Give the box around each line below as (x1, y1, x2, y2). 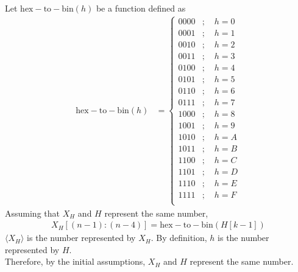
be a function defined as (96, 2, 186, 14)
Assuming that (5, 206, 60, 219)
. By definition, (151, 231, 207, 244)
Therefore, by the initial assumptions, (5, 255, 146, 268)
